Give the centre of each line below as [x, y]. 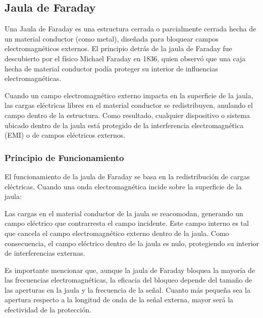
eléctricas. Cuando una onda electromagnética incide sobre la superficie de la [123, 186]
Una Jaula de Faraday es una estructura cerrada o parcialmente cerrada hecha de [130, 29]
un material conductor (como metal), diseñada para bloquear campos [112, 38]
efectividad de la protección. [48, 310]
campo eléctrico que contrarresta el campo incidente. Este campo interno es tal [127, 223]
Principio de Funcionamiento [64, 157]
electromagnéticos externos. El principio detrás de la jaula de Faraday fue [118, 48]
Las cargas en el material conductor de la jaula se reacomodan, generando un [124, 213]
